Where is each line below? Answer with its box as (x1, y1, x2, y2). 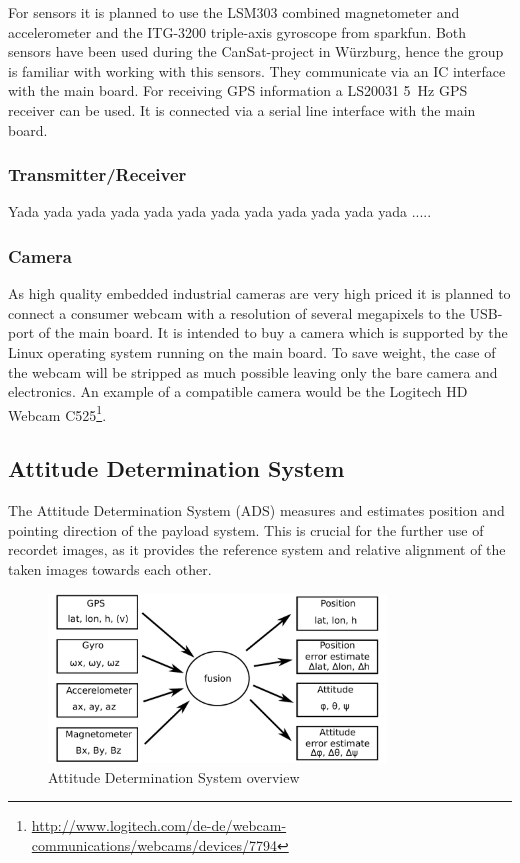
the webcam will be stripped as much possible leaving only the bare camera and (8, 361, 498, 382)
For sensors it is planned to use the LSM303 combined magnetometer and (8, 2, 460, 22)
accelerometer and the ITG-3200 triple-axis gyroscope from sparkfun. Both (8, 21, 467, 42)
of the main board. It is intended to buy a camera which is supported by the (38, 322, 508, 343)
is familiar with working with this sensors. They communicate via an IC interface (8, 60, 506, 81)
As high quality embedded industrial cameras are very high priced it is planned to (8, 283, 511, 304)
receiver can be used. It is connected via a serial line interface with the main (8, 99, 476, 120)
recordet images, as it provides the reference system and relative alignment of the (8, 539, 506, 560)
